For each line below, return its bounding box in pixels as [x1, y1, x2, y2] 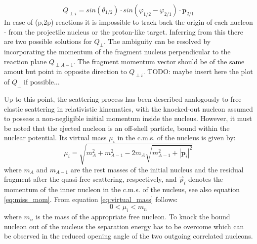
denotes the [188, 174, 223, 184]
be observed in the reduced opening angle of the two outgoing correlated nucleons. [4, 231, 253, 241]
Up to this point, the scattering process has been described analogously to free [4, 93, 242, 104]
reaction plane [4, 56, 47, 66]
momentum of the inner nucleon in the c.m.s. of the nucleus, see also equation [4, 184, 240, 195]
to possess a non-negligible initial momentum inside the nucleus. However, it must [4, 113, 252, 123]
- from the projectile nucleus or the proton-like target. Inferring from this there [4, 26, 243, 37]
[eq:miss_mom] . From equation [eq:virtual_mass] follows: [4, 194, 178, 204]
